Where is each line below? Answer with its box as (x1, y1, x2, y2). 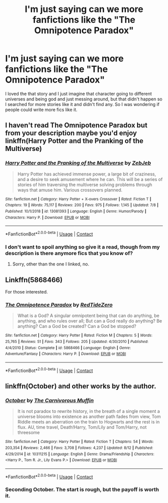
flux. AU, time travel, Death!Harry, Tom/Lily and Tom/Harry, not (17, 424, 147, 430)
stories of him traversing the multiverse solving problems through (17, 181, 152, 187)
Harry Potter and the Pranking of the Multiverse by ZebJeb (5, 159, 151, 166)
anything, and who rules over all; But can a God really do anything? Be (17, 318, 162, 324)
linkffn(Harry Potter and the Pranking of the (5, 136, 143, 145)
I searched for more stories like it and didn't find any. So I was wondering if (5, 101, 160, 107)
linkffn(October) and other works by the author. (5, 381, 156, 390)
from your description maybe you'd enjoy (5, 129, 137, 137)
